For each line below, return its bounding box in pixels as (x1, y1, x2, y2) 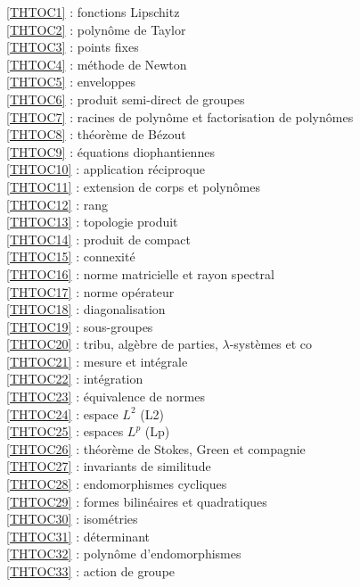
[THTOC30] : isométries (6, 509, 138, 528)
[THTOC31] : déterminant (6, 526, 151, 545)
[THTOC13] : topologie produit (6, 212, 178, 231)
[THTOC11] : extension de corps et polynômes (6, 177, 260, 195)
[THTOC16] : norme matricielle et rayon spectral (6, 264, 274, 283)
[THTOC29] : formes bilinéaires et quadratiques (6, 492, 267, 510)
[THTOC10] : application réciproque (6, 160, 205, 178)
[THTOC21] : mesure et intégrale (6, 351, 188, 370)
